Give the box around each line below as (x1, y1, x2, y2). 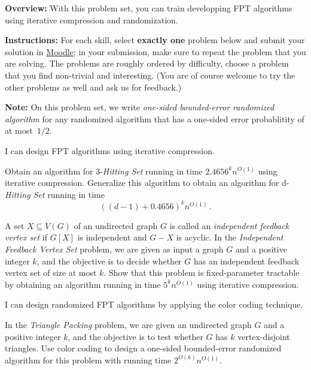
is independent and (77, 231, 147, 243)
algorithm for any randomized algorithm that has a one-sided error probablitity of (5, 112, 304, 125)
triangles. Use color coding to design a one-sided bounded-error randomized (5, 342, 282, 354)
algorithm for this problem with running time (5, 353, 172, 366)
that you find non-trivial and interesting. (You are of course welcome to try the (5, 68, 295, 81)
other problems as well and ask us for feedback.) (5, 80, 182, 93)
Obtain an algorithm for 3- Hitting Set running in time (5, 164, 203, 177)
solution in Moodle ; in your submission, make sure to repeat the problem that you (5, 45, 306, 58)
